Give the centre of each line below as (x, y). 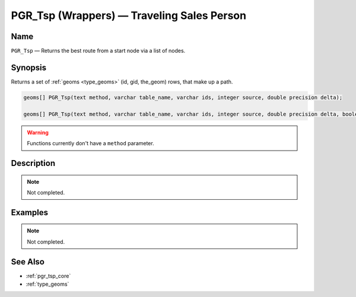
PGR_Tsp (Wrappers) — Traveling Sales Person (128, 15)
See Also (28, 262)
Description (33, 163)
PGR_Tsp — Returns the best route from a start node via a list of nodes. (98, 51)
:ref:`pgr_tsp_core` (48, 276)
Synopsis (29, 67)
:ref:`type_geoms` (47, 284)
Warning (38, 132)
